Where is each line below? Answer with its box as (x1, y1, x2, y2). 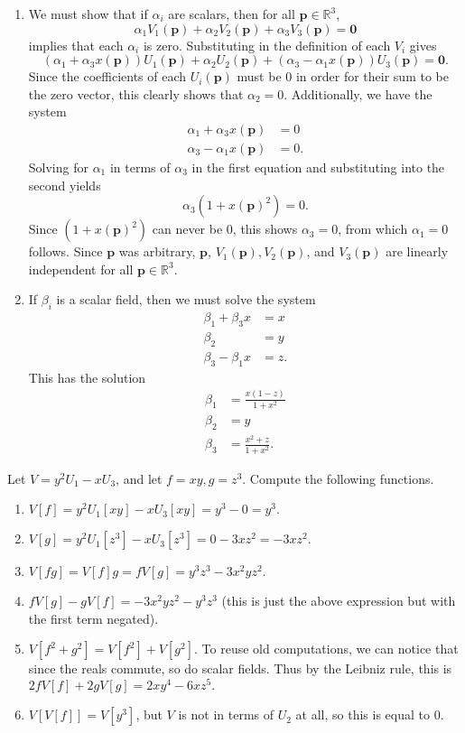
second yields (28, 175, 101, 194)
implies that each (28, 35, 124, 54)
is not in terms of (178, 705, 274, 724)
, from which (338, 219, 408, 238)
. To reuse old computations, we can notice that (194, 639, 459, 658)
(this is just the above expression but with (221, 591, 456, 610)
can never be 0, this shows (152, 219, 298, 238)
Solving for (28, 158, 88, 177)
